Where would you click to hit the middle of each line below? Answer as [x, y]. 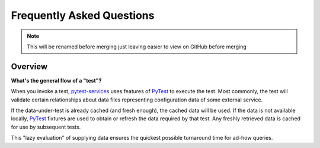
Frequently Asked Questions [83, 15]
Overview [29, 66]
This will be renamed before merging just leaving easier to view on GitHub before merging [137, 47]
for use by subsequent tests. [46, 127]
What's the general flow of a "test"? [56, 80]
